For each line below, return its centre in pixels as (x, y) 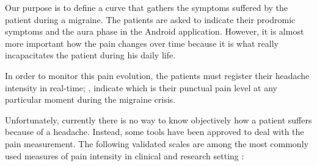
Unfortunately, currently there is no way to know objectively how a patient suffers (158, 119)
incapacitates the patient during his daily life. (90, 55)
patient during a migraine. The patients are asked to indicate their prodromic (150, 19)
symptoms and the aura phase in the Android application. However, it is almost (155, 31)
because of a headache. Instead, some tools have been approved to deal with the (155, 132)
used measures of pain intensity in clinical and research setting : (125, 155)
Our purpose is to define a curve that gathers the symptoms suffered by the (147, 7)
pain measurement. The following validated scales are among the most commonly (157, 143)
